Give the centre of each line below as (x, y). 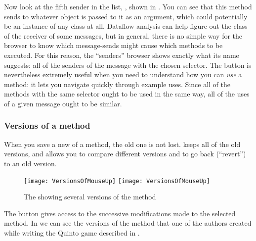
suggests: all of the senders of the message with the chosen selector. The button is (128, 65)
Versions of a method (47, 125)
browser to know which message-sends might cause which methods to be (113, 45)
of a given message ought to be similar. (63, 103)
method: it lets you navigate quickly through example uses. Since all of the (117, 84)
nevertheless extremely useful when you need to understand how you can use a (123, 74)
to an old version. (30, 163)
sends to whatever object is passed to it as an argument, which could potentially (126, 16)
